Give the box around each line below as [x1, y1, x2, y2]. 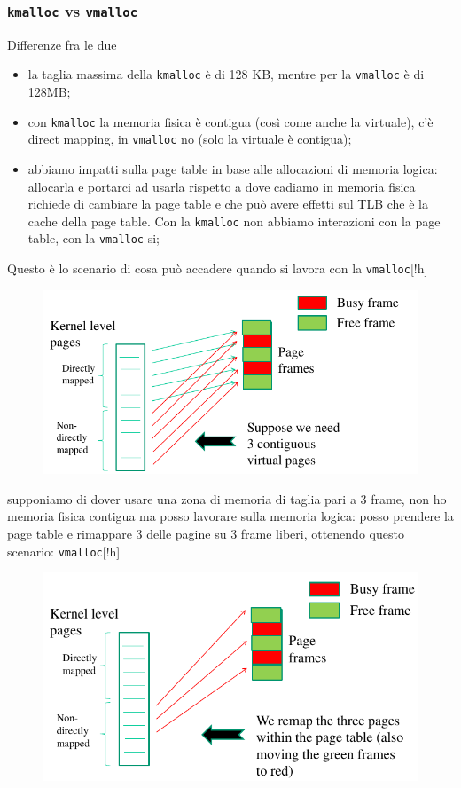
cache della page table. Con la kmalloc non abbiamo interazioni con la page [27, 211, 441, 230]
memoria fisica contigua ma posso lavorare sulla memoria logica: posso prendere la [7, 507, 454, 525]
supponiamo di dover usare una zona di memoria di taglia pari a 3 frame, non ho [7, 489, 447, 508]
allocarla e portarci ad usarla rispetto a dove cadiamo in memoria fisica [27, 177, 416, 195]
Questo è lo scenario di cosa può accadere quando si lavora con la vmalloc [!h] [7, 259, 428, 278]
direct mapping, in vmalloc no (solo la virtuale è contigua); [27, 130, 352, 148]
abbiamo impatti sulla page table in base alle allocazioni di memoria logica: [27, 159, 438, 177]
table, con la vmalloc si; [27, 229, 160, 248]
